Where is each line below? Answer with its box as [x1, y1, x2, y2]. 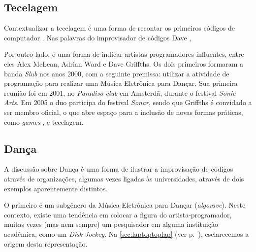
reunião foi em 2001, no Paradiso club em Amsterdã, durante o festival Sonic [4, 87, 236, 98]
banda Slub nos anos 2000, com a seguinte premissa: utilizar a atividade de [4, 68, 229, 78]
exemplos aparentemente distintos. [4, 183, 108, 193]
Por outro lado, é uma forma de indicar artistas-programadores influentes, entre [4, 49, 244, 59]
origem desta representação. [4, 238, 88, 249]
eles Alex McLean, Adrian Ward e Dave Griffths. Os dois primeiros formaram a [4, 58, 244, 69]
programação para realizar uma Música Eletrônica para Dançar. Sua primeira [4, 78, 238, 88]
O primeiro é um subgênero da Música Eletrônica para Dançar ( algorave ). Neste [4, 200, 246, 210]
